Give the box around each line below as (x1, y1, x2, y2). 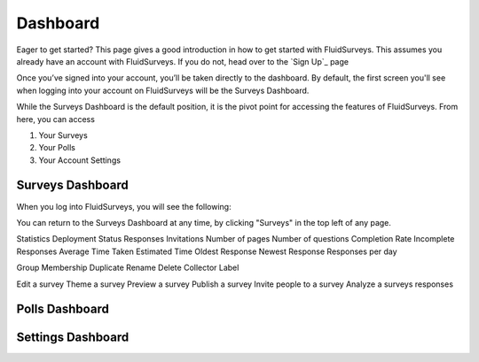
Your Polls (38, 142, 75, 153)
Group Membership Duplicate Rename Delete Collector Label (16, 262, 239, 273)
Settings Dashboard (16, 330, 130, 345)
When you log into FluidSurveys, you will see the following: (16, 201, 232, 212)
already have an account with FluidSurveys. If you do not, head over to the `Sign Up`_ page (16, 56, 349, 66)
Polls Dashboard (16, 302, 110, 317)
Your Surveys (38, 129, 88, 141)
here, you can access (16, 113, 95, 124)
